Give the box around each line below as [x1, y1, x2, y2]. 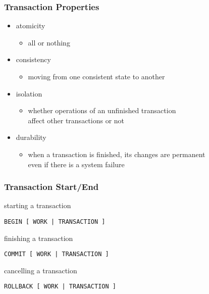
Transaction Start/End [4, 180, 99, 193]
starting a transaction [4, 200, 71, 211]
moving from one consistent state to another [28, 71, 165, 81]
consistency [16, 54, 51, 65]
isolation [16, 88, 42, 99]
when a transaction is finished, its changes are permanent [28, 149, 205, 159]
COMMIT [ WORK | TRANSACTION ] [4, 251, 109, 258]
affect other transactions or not [28, 115, 125, 125]
